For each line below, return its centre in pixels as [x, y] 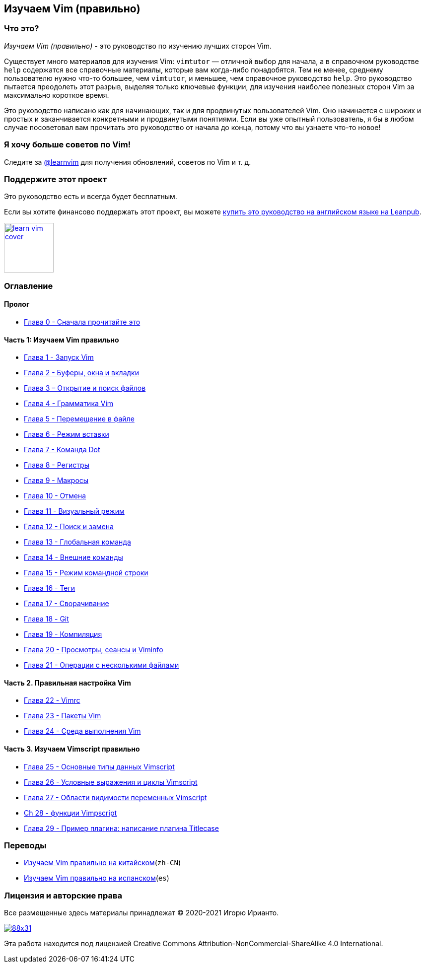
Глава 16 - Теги [50, 588]
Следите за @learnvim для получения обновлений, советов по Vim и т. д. [128, 162]
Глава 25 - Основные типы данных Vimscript [99, 766]
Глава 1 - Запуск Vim [59, 357]
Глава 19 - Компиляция [63, 634]
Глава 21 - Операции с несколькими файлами [102, 665]
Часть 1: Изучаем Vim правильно [62, 340]
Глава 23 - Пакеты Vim [63, 716]
